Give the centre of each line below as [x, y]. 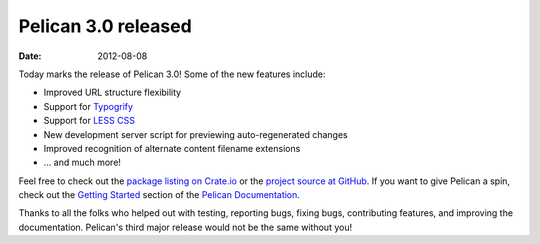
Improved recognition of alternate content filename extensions [172, 148]
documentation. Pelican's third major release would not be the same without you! [185, 227]
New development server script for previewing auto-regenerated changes [196, 134]
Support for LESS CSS [89, 121]
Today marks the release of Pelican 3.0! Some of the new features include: [172, 74]
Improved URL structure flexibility [112, 92]
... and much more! [82, 162]
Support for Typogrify [88, 106]
